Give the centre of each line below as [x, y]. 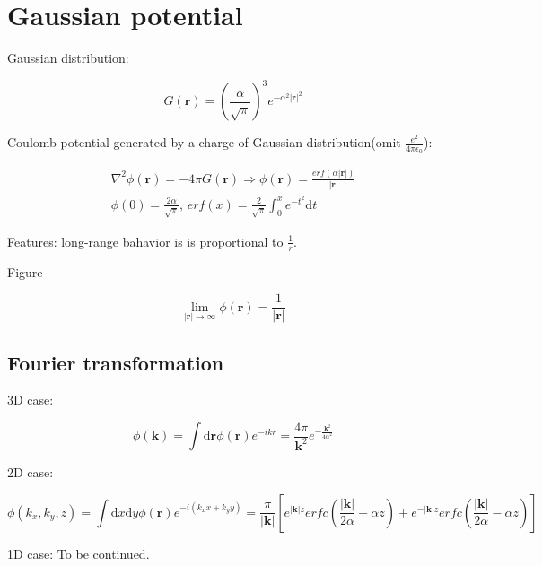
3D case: [31, 400]
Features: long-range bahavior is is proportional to [145, 241]
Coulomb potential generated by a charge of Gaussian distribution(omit [204, 142]
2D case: [31, 472]
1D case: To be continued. [79, 553]
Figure [25, 271]
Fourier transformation [116, 362]
